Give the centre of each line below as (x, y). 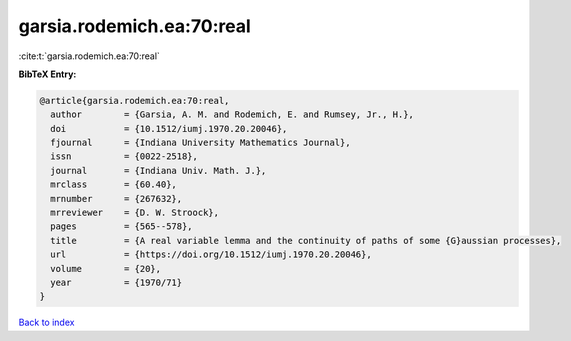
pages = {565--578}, (122, 226)
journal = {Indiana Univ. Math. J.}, (158, 170)
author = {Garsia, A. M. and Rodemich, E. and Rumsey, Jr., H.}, (232, 114)
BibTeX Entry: (47, 74)
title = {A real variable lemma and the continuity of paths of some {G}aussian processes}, (306, 240)
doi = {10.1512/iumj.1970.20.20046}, (169, 128)
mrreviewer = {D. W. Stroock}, (135, 213)
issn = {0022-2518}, (124, 156)
